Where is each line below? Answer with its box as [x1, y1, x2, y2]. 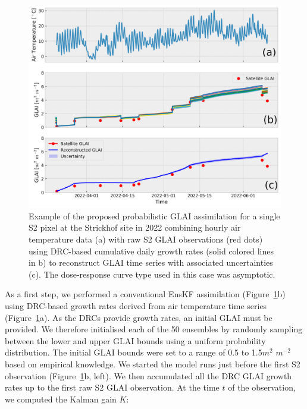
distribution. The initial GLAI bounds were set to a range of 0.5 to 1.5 [5, 346, 262, 358]
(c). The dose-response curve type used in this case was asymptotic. [29, 268, 275, 280]
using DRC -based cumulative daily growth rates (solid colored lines [29, 244, 274, 257]
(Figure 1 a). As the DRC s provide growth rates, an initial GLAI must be [5, 311, 272, 323]
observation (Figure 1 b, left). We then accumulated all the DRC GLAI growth [5, 369, 292, 382]
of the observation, [228, 381, 296, 394]
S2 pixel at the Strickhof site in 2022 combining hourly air [29, 221, 241, 234]
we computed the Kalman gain [5, 392, 117, 405]
